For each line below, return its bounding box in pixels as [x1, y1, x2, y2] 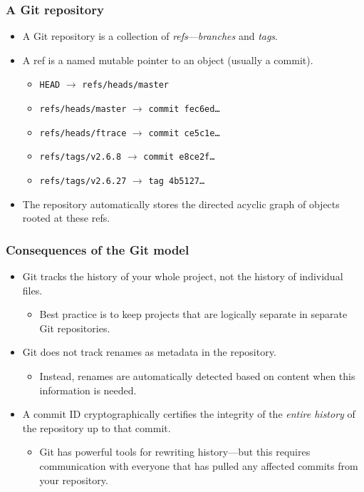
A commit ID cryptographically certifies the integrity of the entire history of [22, 406, 355, 421]
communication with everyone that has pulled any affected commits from [39, 458, 358, 473]
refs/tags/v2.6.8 [39, 152, 122, 163]
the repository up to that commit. [22, 420, 171, 435]
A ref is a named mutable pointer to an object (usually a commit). [22, 52, 313, 67]
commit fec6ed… [148, 104, 220, 115]
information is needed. [39, 382, 137, 397]
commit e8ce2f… [143, 152, 215, 163]
